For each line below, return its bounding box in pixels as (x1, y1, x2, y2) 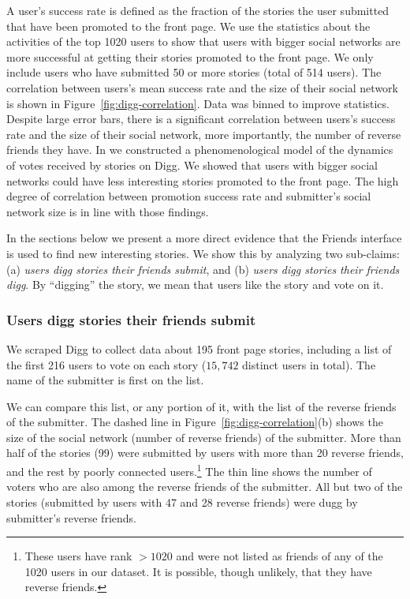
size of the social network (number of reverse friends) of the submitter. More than (6, 429, 401, 445)
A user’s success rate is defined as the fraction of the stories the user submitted (6, 2, 389, 18)
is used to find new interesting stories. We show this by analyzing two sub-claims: (6, 245, 400, 261)
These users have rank (24, 548, 132, 564)
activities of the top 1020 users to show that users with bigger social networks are (6, 33, 401, 50)
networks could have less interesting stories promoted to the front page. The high (6, 172, 399, 189)
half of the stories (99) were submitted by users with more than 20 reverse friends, (6, 444, 404, 461)
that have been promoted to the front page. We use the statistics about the (6, 17, 371, 34)
